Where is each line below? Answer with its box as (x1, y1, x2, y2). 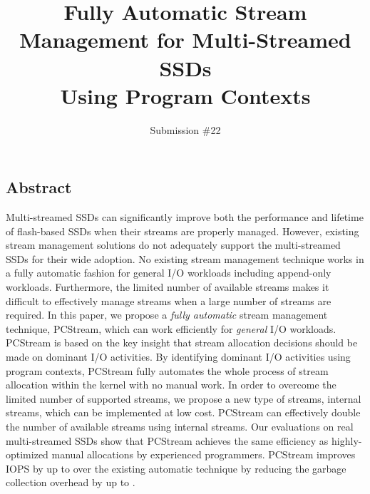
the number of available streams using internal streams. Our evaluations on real (6, 419, 354, 433)
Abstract (6, 176, 72, 198)
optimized (6, 447, 48, 462)
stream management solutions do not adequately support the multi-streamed (6, 237, 341, 252)
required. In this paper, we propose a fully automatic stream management (6, 307, 328, 322)
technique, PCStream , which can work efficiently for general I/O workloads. (6, 321, 336, 336)
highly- (332, 433, 362, 448)
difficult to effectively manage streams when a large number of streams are (6, 293, 332, 308)
